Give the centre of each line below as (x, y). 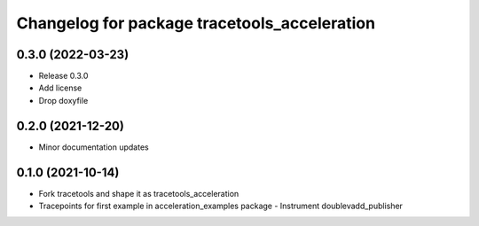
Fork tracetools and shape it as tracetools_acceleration (139, 193)
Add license (60, 88)
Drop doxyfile (63, 100)
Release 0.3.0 (63, 76)
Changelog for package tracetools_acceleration (196, 23)
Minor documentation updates (94, 147)
